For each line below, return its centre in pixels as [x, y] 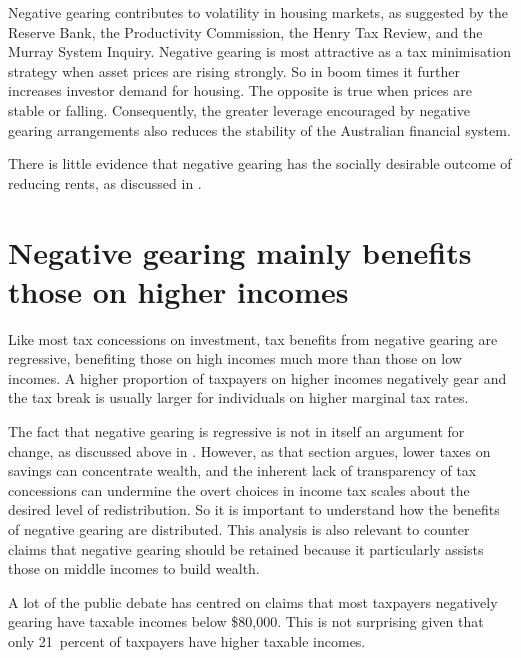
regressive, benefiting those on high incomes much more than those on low [235, 358]
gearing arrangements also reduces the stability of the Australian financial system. [259, 129]
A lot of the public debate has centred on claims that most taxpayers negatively [253, 601]
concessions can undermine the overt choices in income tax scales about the [239, 489]
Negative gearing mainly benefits [240, 251]
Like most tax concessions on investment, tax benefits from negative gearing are [253, 338]
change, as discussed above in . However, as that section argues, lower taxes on [249, 450]
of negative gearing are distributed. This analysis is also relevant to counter [239, 529]
